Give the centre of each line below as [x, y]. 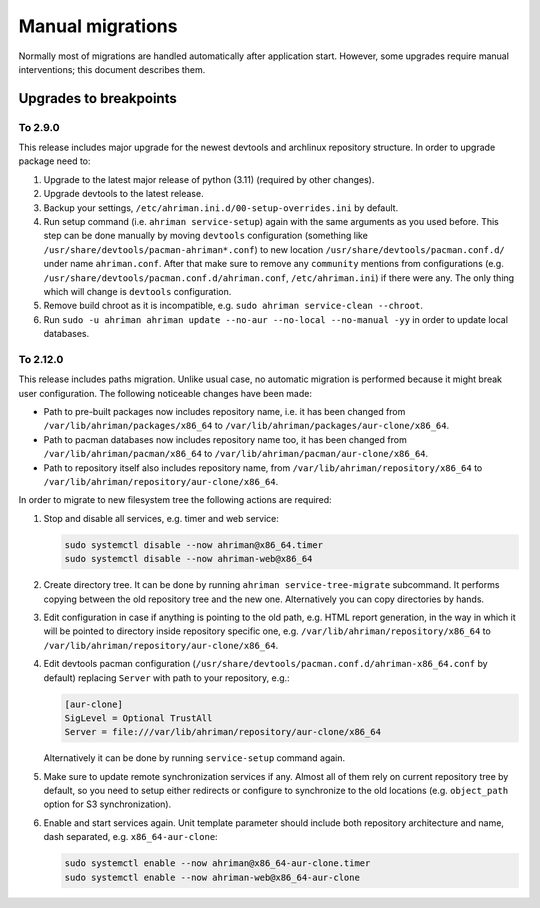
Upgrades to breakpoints [97, 98]
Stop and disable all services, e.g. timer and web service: [161, 518]
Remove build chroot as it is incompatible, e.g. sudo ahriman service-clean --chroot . [233, 306]
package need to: [54, 161]
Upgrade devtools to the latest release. [123, 194]
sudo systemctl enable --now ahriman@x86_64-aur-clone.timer [217, 863]
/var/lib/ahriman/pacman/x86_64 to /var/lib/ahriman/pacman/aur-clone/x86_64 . [236, 454]
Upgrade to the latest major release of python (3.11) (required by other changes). [209, 179]
